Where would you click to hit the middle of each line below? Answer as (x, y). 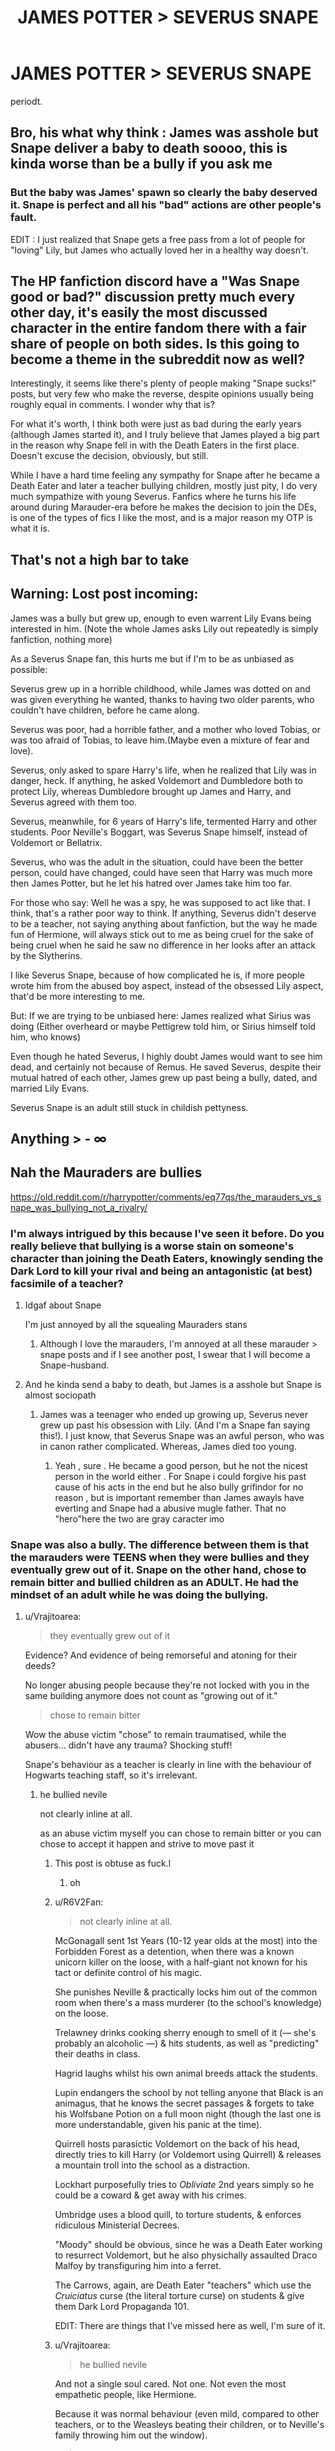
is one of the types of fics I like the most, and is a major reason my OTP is (161, 518)
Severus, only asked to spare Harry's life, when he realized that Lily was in (163, 770)
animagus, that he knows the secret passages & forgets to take (184, 2103)
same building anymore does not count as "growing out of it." (151, 1696)
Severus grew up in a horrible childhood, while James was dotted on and (160, 688)
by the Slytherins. (46, 955)
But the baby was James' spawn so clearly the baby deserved (164, 193)
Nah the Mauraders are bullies (106, 1172)
